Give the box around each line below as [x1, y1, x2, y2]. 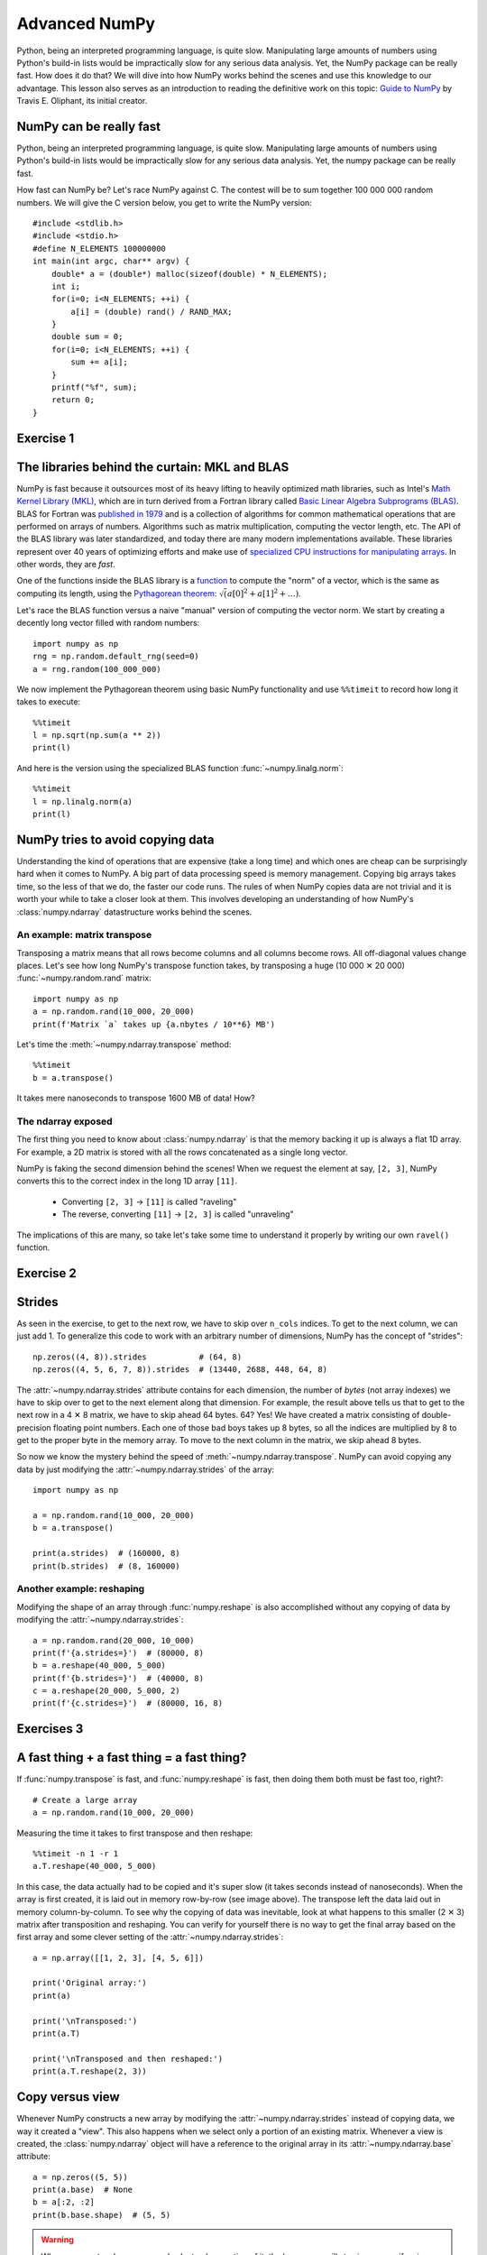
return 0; [51, 395, 95, 405]
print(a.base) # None [32, 2185, 133, 2195]
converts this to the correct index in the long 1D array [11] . [16, 1175, 238, 1186]
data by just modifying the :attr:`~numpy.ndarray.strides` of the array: [16, 1464, 275, 1475]
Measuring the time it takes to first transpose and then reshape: [16, 1827, 253, 1838]
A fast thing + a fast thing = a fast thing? [16, 1750, 247, 1765]
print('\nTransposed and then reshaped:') [32, 2053, 224, 2064]
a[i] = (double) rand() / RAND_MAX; [70, 307, 234, 317]
